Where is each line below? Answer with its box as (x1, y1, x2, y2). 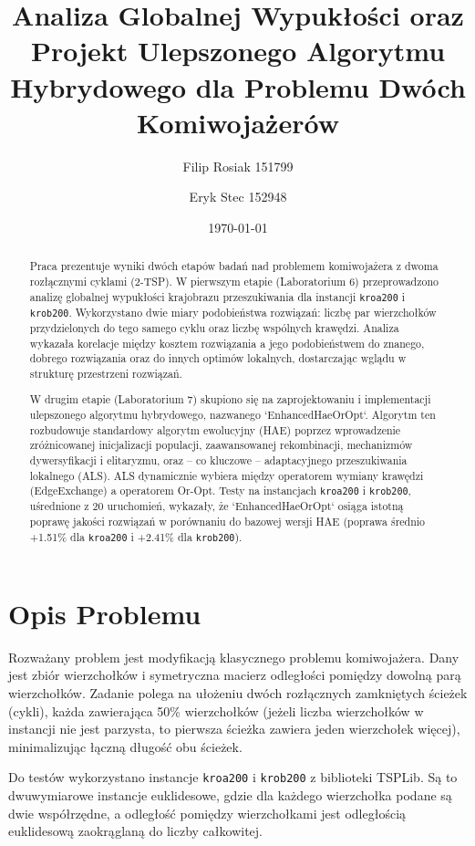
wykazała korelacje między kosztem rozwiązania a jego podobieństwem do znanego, (29, 335, 425, 350)
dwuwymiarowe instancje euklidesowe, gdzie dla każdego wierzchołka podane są (8, 786, 452, 805)
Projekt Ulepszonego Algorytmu (30, 32, 446, 69)
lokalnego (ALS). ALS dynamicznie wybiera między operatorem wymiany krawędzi (29, 467, 424, 483)
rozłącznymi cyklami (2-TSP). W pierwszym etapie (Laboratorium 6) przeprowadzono (29, 273, 439, 288)
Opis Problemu (8, 594, 201, 632)
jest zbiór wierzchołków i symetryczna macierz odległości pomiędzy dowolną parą (8, 665, 461, 684)
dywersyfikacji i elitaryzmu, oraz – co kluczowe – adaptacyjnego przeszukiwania (29, 453, 408, 467)
